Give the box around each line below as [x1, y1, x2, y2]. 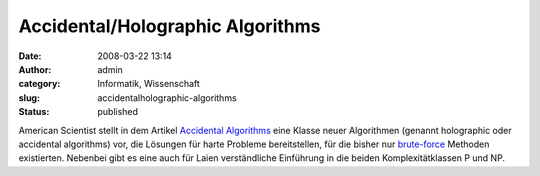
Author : [18, 63, 52, 75]
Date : [18, 50, 42, 62]
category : [18, 78, 61, 90]
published [97, 106, 139, 118]
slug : [18, 91, 40, 104]
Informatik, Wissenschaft [97, 78, 200, 90]
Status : [18, 106, 50, 118]
